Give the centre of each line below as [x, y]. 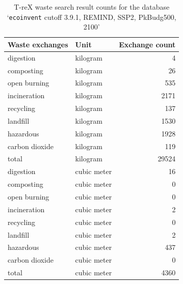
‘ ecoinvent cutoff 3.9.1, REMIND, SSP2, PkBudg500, [91, 17]
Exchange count [147, 44]
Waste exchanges [38, 44]
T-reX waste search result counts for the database [92, 7]
